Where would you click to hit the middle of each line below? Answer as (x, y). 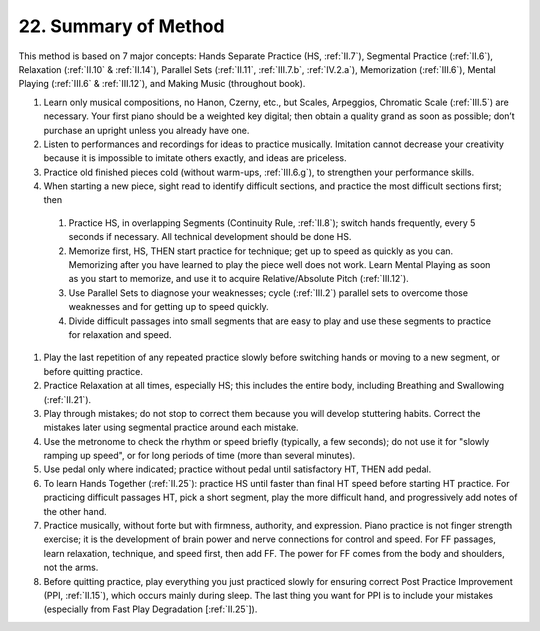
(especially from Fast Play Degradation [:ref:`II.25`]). (150, 609)
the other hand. (75, 511)
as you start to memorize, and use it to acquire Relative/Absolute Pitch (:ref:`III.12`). (238, 279)
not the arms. (71, 567)
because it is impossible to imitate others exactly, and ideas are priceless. (195, 158)
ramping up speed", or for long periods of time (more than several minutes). (199, 456)
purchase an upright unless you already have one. (146, 130)
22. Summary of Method (121, 26)
